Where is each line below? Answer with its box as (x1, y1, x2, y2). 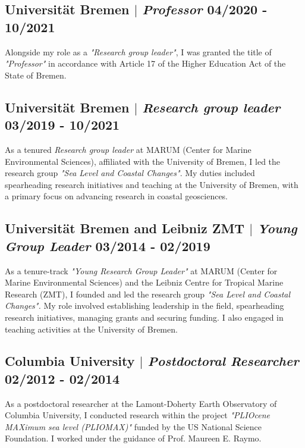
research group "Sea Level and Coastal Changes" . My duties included (5, 167, 255, 179)
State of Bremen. (5, 68, 67, 81)
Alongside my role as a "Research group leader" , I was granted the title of (5, 45, 272, 58)
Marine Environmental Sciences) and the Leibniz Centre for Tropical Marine (5, 276, 284, 289)
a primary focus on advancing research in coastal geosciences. (5, 190, 228, 202)
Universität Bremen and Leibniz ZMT (5, 219, 245, 237)
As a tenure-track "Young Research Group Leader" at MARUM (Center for (5, 264, 278, 277)
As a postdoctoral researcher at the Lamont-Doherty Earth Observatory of (5, 397, 277, 409)
